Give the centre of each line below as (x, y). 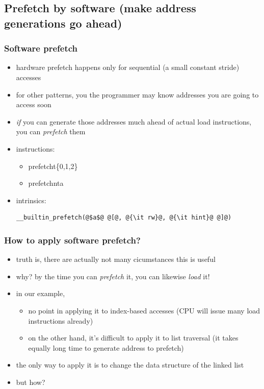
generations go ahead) (63, 23)
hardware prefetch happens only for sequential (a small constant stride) (128, 67)
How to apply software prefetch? (72, 240)
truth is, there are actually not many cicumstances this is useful (116, 259)
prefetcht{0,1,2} (53, 166)
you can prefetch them (51, 131)
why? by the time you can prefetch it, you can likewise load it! (113, 276)
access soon (34, 104)
